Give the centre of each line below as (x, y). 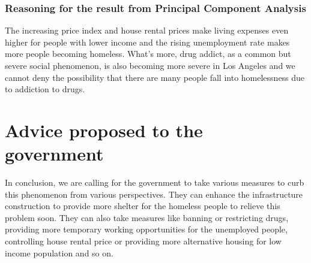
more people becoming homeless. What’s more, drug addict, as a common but (148, 54)
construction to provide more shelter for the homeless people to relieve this (143, 206)
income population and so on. (59, 253)
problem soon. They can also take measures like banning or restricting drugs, (147, 217)
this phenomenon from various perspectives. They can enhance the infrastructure (154, 194)
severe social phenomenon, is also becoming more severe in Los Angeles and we (150, 65)
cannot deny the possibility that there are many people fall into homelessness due (155, 77)
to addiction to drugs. (45, 89)
